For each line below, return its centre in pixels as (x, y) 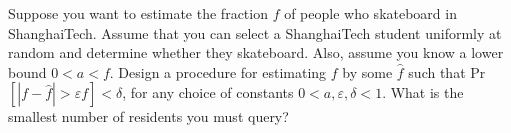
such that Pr (447, 71)
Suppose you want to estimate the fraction (138, 13)
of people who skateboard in (370, 13)
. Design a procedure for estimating (218, 71)
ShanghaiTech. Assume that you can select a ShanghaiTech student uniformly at (255, 32)
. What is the (423, 92)
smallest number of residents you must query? (148, 116)
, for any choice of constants (208, 92)
